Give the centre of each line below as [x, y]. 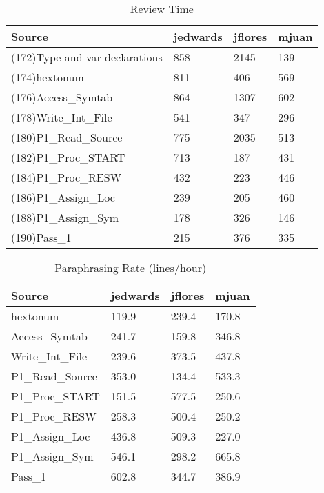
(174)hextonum [48, 77]
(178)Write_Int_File [62, 117]
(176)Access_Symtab [62, 97]
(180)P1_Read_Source [67, 137]
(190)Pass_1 [41, 237]
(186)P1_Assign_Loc [63, 197]
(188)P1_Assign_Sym [65, 217]
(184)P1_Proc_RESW [67, 177]
